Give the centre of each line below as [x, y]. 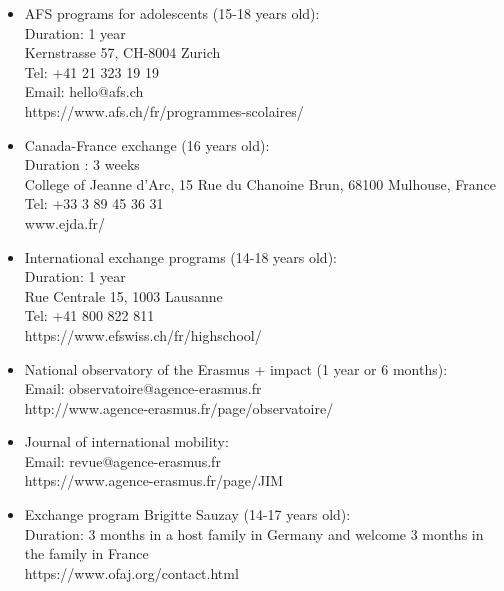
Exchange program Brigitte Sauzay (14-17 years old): [187, 514]
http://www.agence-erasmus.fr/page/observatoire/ [179, 407]
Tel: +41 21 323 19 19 [91, 71]
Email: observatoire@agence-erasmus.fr [143, 388]
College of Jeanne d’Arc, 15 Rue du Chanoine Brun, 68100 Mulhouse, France [260, 183]
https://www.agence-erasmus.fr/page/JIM [154, 480]
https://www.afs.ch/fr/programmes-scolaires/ [164, 110]
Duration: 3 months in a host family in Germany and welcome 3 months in [254, 533]
